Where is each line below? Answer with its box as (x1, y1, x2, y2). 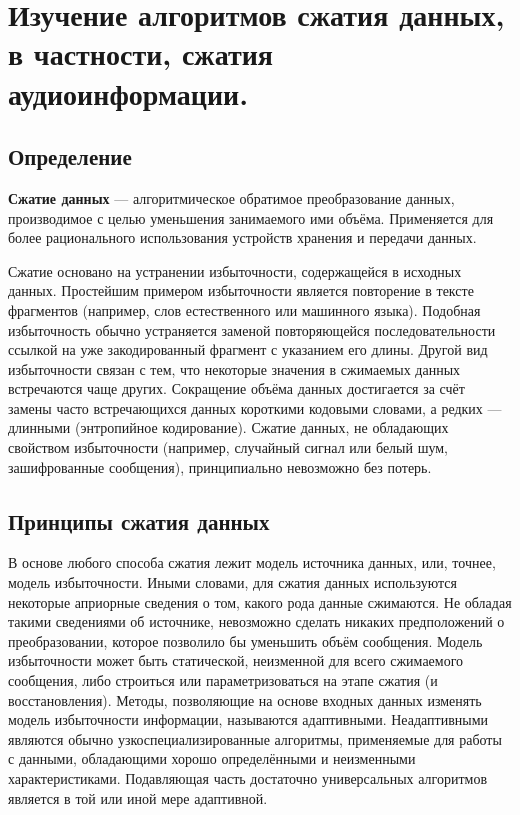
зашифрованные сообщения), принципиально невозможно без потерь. (8, 456, 432, 477)
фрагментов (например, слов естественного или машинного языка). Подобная (8, 299, 481, 320)
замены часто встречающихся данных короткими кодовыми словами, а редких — (8, 397, 502, 418)
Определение (8, 141, 132, 172)
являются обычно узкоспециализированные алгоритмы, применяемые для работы (8, 728, 502, 749)
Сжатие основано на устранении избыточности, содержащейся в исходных (8, 260, 462, 281)
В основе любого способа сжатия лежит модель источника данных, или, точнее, (8, 552, 496, 573)
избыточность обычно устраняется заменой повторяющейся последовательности (8, 319, 496, 340)
